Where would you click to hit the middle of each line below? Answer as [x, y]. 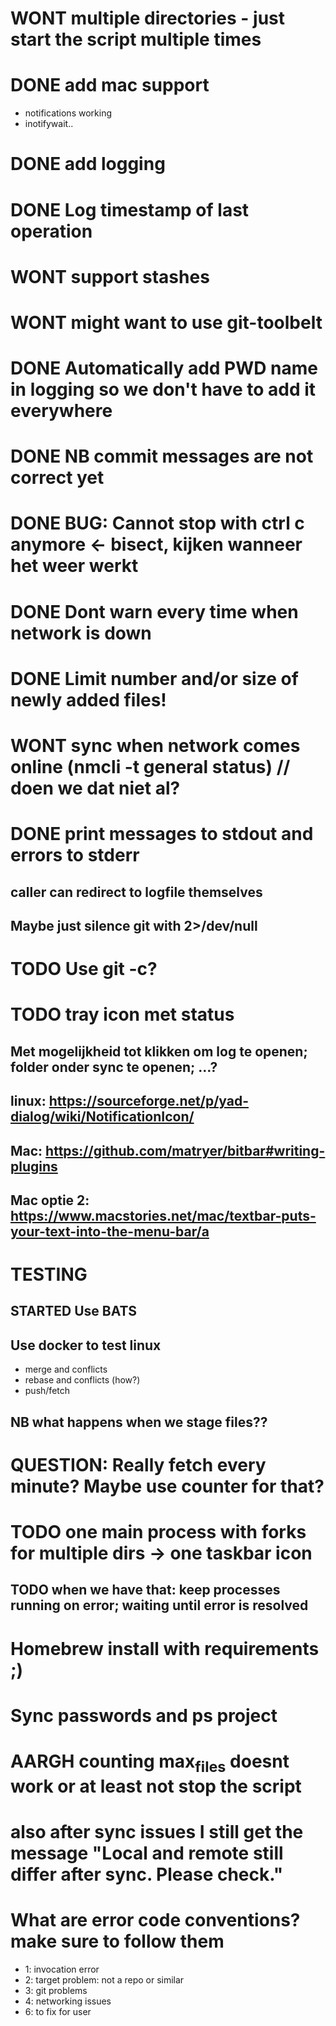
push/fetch [47, 1391]
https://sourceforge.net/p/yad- [148, 1101]
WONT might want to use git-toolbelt [166, 322]
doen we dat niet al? [95, 788]
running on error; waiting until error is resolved [159, 1605]
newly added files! [88, 699]
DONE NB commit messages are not [162, 456]
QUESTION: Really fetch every [138, 1464]
